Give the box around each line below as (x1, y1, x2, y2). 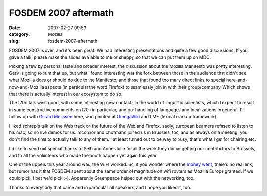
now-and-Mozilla (9, 84, 44, 90)
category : (9, 31, 30, 37)
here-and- (226, 77, 248, 83)
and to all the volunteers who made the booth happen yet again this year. (9, 153, 158, 159)
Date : (9, 25, 21, 31)
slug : (9, 38, 20, 44)
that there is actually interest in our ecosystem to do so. (9, 91, 123, 97)
